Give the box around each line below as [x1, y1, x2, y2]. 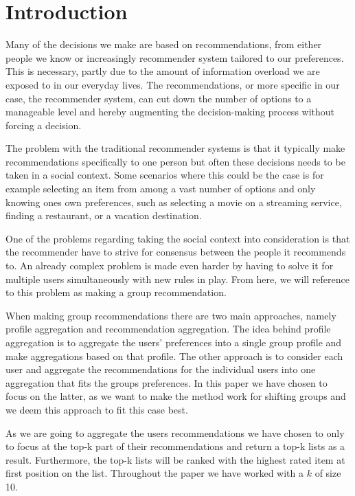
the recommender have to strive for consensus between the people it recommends [5, 245, 346, 259]
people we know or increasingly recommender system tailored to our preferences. [5, 50, 344, 65]
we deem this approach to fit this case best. [5, 402, 188, 416]
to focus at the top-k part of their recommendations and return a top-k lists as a [5, 439, 345, 453]
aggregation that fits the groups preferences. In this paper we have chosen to [5, 375, 328, 390]
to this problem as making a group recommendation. [5, 285, 227, 300]
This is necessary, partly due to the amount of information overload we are [5, 64, 320, 78]
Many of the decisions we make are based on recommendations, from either [5, 37, 322, 52]
